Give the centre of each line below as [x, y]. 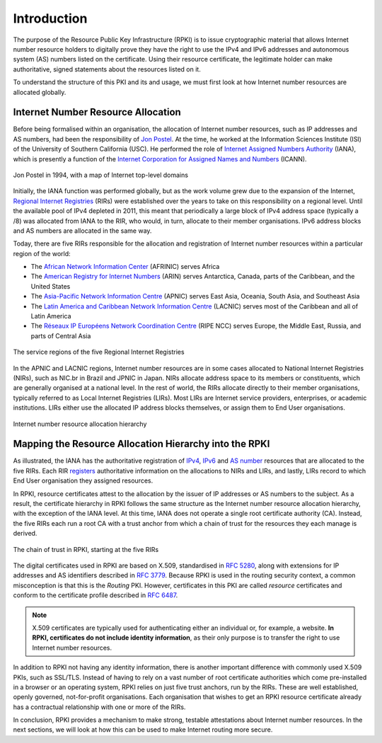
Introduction [50, 18]
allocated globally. [40, 92]
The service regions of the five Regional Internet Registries [99, 352]
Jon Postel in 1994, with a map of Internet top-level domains [101, 175]
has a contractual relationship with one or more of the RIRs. [99, 707]
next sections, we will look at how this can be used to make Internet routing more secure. [143, 730]
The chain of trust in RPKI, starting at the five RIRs [86, 549]
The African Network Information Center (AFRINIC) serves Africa [125, 267]
